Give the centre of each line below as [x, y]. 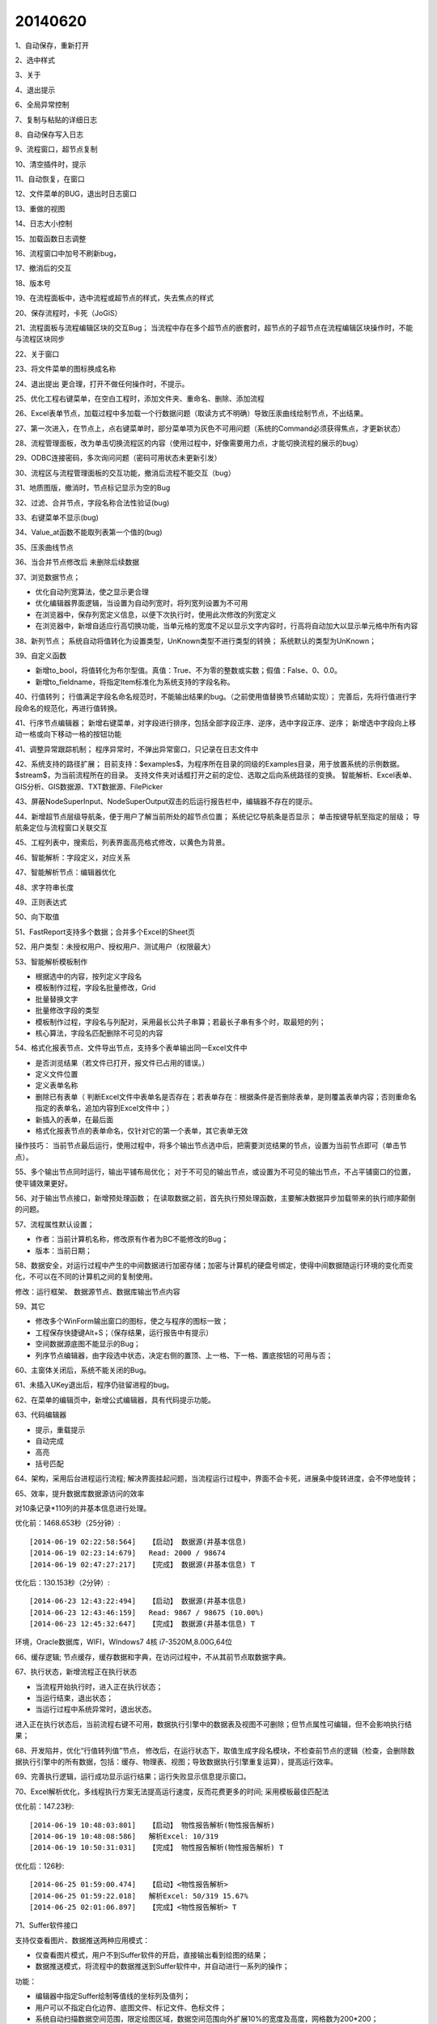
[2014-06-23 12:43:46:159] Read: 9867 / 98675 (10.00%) [147, 1612]
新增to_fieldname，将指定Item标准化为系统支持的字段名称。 [135, 682]
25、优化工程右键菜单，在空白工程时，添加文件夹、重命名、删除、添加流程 [140, 398]
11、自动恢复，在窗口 [50, 179]
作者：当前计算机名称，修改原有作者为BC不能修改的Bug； [132, 1239]
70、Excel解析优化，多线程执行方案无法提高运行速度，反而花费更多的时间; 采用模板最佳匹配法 [172, 1791]
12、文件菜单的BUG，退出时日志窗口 [76, 193]
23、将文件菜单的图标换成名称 [66, 369]
